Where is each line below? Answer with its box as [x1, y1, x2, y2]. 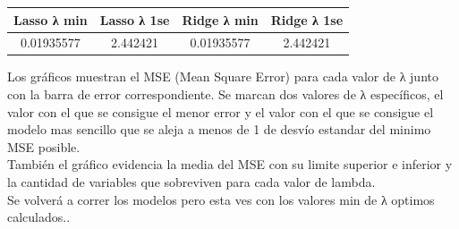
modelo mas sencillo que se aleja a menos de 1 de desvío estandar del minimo [7, 120, 431, 139]
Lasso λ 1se [99, 10, 170, 29]
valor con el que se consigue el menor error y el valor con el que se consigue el [7, 102, 434, 121]
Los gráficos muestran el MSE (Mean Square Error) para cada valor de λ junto [7, 67, 438, 86]
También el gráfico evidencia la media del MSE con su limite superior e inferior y [7, 155, 453, 174]
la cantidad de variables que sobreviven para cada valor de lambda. [7, 173, 376, 191]
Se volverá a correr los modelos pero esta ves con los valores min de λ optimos [7, 190, 435, 208]
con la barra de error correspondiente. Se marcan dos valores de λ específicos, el [7, 85, 444, 104]
